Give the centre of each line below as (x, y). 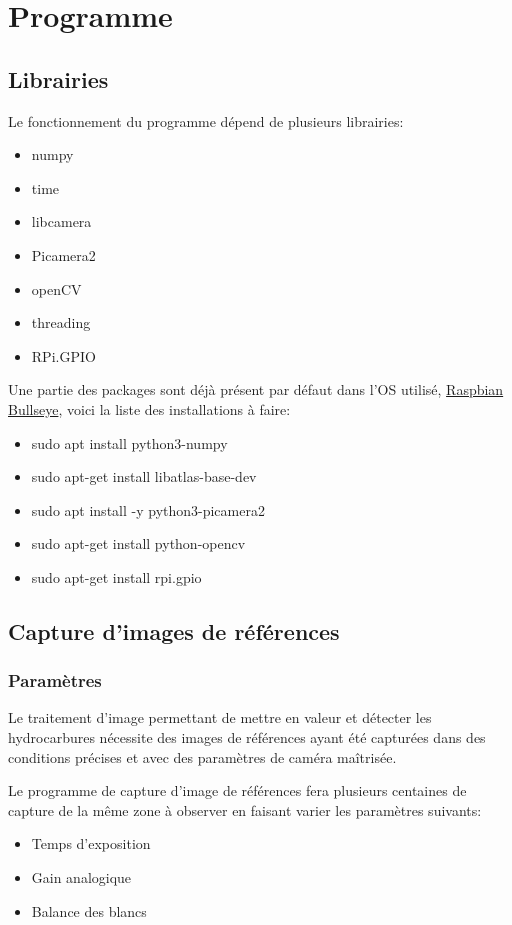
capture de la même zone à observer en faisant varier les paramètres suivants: (245, 809)
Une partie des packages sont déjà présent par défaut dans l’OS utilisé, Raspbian (256, 389)
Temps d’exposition (91, 843)
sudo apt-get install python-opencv (138, 543)
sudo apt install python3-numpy (129, 442)
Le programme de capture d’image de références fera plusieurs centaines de (237, 790)
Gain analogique (81, 877)
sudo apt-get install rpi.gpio (116, 576)
